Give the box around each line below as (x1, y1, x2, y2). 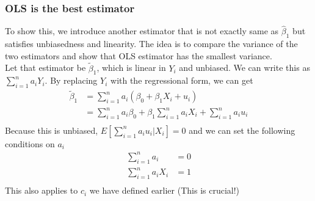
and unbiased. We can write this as (179, 61, 310, 74)
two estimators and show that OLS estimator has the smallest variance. (5, 49, 272, 62)
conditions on (5, 137, 55, 150)
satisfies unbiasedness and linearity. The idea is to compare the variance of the (5, 37, 298, 50)
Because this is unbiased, (5, 123, 98, 136)
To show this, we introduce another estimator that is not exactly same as (5, 24, 279, 37)
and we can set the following (189, 123, 295, 136)
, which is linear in (96, 61, 166, 74)
